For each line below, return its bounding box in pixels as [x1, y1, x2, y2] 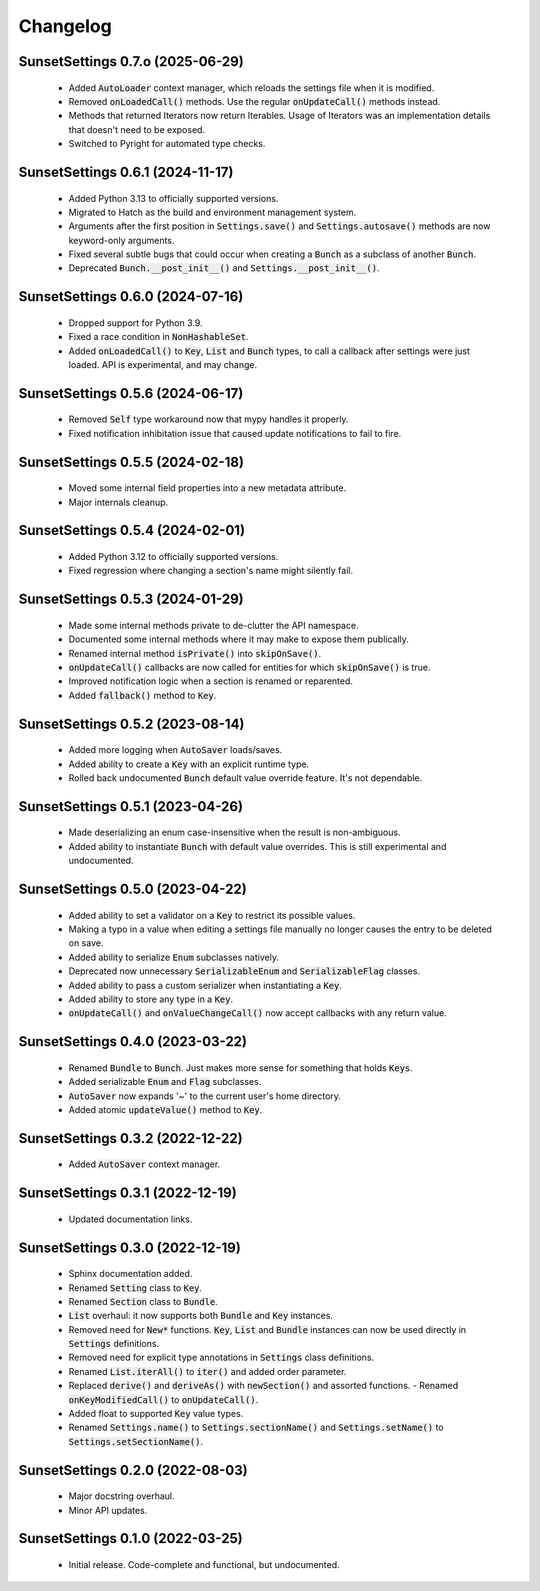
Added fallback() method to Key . [68, 689, 217, 701]
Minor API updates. [68, 1504, 148, 1516]
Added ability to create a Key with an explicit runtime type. [68, 758, 310, 770]
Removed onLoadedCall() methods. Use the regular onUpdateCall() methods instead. [68, 95, 441, 107]
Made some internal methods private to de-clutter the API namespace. [68, 619, 359, 631]
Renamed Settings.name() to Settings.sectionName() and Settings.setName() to [68, 1421, 444, 1434]
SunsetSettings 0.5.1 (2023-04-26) [18, 798, 244, 815]
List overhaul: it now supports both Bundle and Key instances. [68, 1310, 334, 1322]
